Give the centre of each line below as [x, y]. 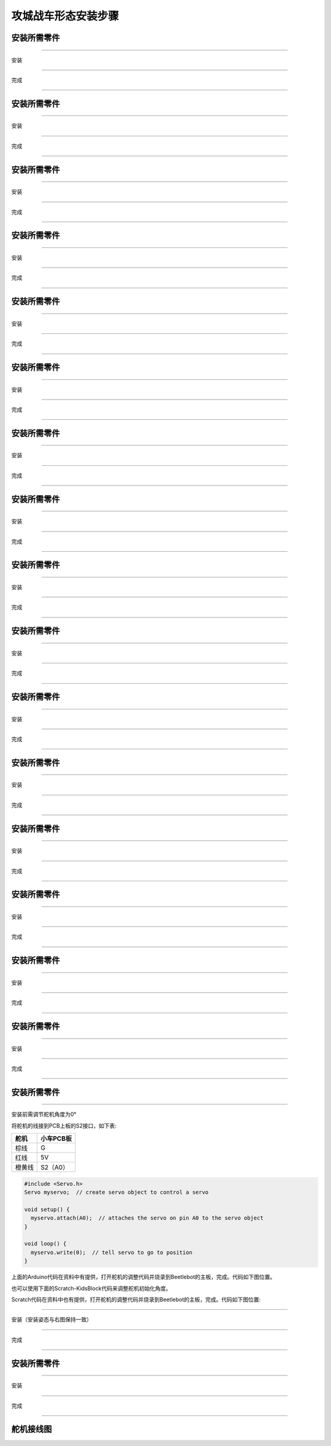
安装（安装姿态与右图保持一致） [51, 1320]
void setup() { [47, 1209]
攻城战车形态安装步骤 [65, 16]
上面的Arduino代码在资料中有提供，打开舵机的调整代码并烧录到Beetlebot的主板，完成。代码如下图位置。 [143, 1277]
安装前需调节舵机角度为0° [44, 1115]
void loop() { [45, 1244]
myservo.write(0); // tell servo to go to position [112, 1252]
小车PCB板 [56, 1139]
